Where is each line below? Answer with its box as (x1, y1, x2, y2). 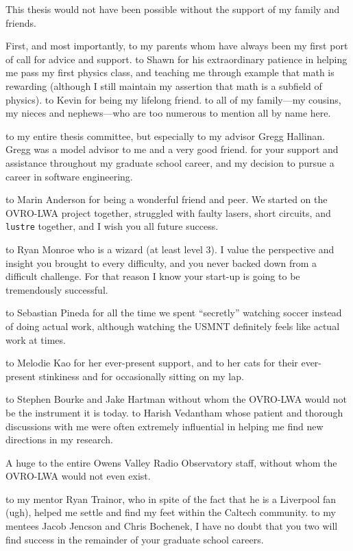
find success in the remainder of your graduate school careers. (5, 532, 264, 546)
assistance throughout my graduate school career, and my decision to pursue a (5, 155, 334, 169)
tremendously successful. (5, 282, 108, 296)
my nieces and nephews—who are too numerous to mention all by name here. (5, 106, 331, 120)
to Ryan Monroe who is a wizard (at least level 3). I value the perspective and (5, 242, 334, 256)
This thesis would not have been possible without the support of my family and (5, 2, 340, 16)
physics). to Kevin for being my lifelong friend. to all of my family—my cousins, (5, 92, 341, 106)
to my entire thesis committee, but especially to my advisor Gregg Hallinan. (5, 128, 325, 143)
